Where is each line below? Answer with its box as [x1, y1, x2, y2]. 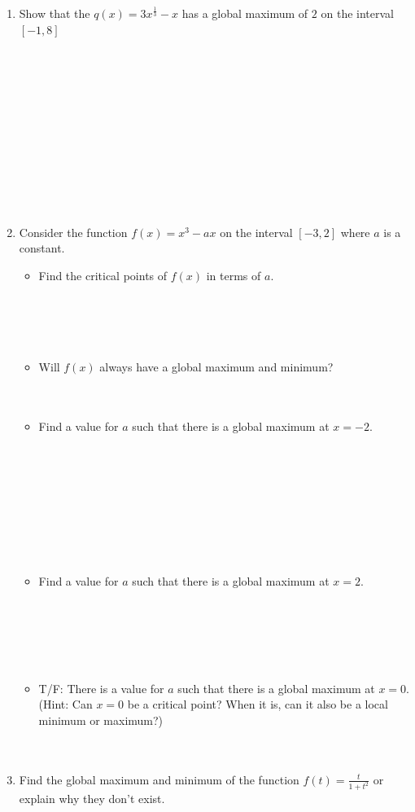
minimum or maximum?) [38, 711, 164, 728]
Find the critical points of [38, 266, 168, 283]
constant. [19, 239, 65, 257]
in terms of [206, 266, 261, 283]
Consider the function [19, 223, 128, 240]
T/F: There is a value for [38, 679, 164, 696]
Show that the [19, 5, 90, 21]
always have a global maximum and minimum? [99, 358, 334, 375]
